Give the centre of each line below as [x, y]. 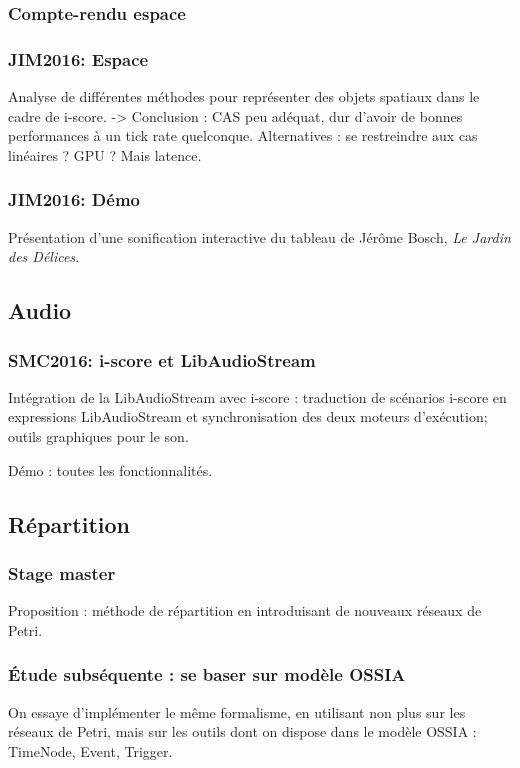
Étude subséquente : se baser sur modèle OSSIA [207, 674]
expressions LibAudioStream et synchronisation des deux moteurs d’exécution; [248, 416]
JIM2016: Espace [78, 58]
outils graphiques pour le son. [98, 436]
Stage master [62, 572]
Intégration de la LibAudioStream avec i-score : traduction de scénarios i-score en [257, 396]
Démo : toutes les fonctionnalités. [110, 469]
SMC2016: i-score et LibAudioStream [162, 359]
